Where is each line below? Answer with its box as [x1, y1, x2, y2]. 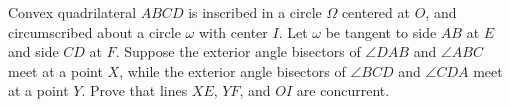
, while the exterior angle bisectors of [119, 60, 346, 81]
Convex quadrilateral [8, 2, 137, 22]
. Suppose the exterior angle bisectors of [115, 41, 361, 62]
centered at [341, 2, 410, 22]
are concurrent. [296, 80, 390, 101]
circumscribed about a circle [8, 21, 181, 42]
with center [198, 21, 268, 42]
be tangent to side [325, 21, 437, 42]
